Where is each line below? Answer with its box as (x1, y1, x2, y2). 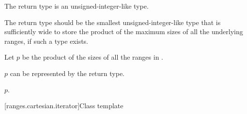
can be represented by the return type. (10, 68, 124, 78)
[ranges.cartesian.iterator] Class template (4, 101, 123, 111)
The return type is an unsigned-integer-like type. (4, 1, 149, 11)
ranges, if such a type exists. (4, 36, 88, 46)
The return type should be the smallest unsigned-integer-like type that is (4, 17, 221, 27)
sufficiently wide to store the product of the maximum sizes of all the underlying (4, 26, 243, 37)
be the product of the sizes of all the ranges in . (22, 52, 163, 62)
